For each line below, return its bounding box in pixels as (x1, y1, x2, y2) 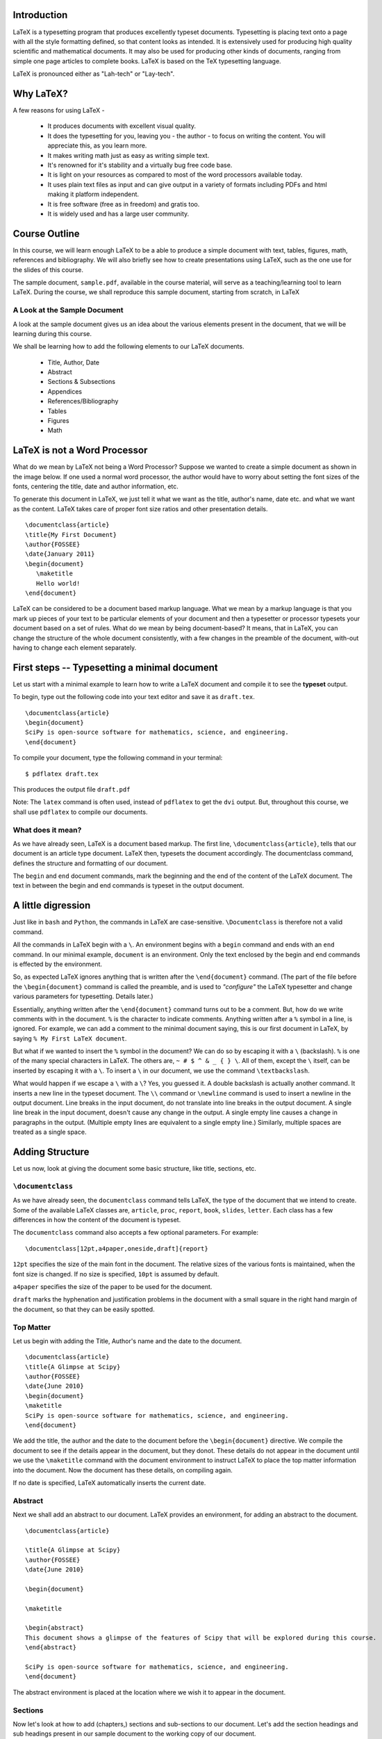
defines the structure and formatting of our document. (13, 859, 168, 867)
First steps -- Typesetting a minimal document (13, 662, 218, 673)
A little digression (13, 899, 91, 911)
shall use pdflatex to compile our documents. (13, 808, 148, 816)
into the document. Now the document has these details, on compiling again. (13, 1466, 233, 1474)
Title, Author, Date (47, 358, 100, 367)
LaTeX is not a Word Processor (13, 444, 148, 456)
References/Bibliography (47, 397, 119, 406)
